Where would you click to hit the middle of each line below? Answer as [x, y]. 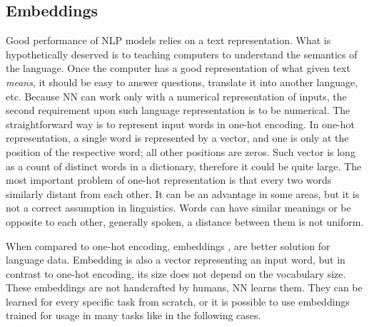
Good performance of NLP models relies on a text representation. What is [168, 40]
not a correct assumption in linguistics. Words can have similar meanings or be [178, 208]
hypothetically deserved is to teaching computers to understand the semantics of [182, 54]
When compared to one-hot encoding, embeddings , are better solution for [168, 245]
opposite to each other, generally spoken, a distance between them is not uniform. [185, 221]
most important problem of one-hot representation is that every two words [169, 180]
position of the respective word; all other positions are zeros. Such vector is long [181, 151]
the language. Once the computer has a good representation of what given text [178, 68]
